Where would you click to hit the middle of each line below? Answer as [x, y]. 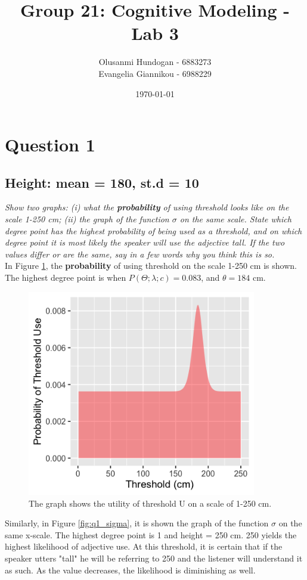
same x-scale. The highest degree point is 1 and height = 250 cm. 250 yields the [151, 534]
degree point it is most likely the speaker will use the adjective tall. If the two [145, 242]
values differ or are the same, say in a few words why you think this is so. [140, 254]
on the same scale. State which [235, 219]
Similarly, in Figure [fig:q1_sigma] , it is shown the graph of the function [137, 523]
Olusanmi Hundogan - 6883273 [155, 62]
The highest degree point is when [66, 277]
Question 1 [50, 145]
